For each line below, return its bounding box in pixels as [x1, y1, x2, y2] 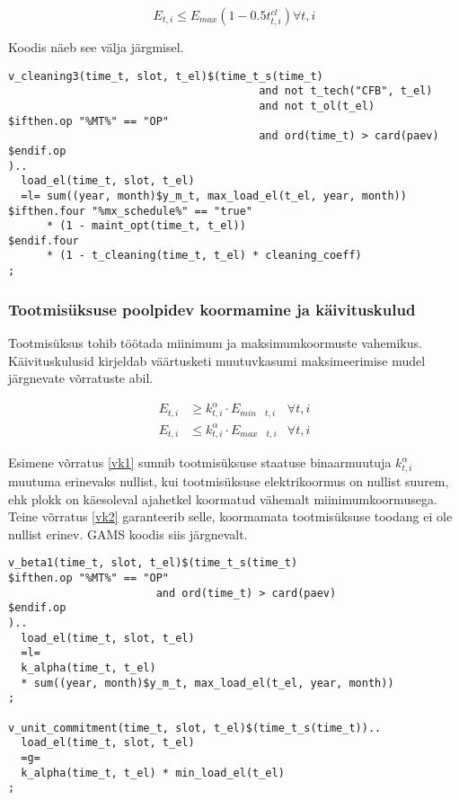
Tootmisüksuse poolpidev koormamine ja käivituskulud [8, 298, 416, 320]
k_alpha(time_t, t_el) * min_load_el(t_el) [21, 766, 285, 779]
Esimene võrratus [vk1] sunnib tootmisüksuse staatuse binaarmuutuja [8, 453, 392, 472]
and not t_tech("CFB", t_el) [259, 84, 433, 98]
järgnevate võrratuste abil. [8, 369, 154, 387]
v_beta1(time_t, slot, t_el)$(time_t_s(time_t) [8, 556, 298, 570]
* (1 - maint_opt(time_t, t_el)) [46, 219, 246, 233]
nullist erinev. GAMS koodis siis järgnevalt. [8, 524, 248, 543]
